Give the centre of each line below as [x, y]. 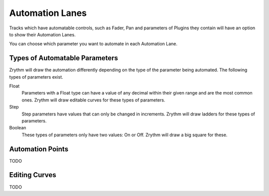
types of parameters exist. [36, 77]
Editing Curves [33, 175]
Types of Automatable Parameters [64, 58]
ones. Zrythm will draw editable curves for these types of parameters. [93, 100]
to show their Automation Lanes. [42, 34]
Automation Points [39, 149]
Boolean [18, 128]
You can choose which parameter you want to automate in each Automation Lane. [93, 44]
